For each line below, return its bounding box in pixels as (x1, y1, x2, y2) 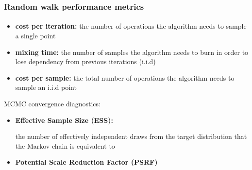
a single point (15, 31, 56, 41)
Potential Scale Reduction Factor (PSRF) (15, 157, 158, 167)
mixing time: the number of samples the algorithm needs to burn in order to (15, 47, 249, 57)
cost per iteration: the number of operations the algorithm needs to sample (15, 21, 247, 31)
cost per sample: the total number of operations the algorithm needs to (15, 72, 235, 83)
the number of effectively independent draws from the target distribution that (15, 131, 247, 141)
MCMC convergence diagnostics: (4, 99, 101, 108)
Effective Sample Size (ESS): (15, 115, 113, 125)
